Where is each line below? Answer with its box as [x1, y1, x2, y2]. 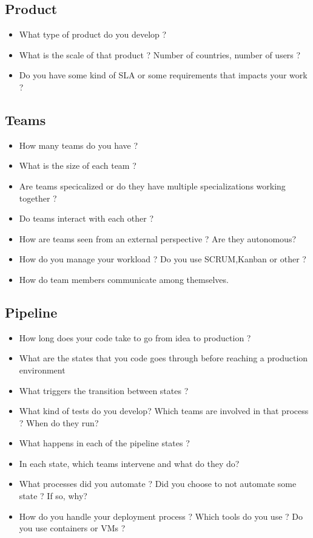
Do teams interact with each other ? [19, 212, 153, 225]
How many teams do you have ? [19, 138, 138, 151]
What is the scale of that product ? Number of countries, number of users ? [19, 48, 301, 61]
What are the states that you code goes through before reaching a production [19, 352, 308, 364]
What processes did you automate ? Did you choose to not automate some [19, 477, 297, 490]
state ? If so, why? [19, 489, 87, 502]
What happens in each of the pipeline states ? [19, 437, 190, 449]
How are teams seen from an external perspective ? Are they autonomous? [19, 232, 297, 245]
